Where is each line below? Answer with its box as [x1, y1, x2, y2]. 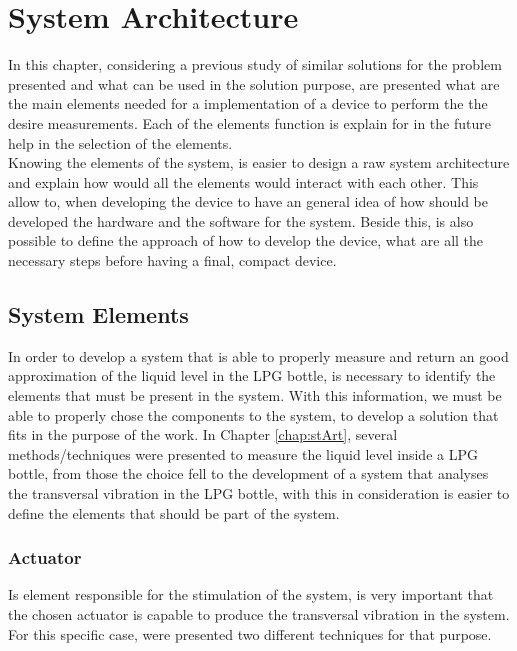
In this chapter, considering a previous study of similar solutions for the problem [8, 54, 502, 75]
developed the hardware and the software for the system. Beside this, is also [8, 210, 474, 231]
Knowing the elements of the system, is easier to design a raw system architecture [8, 152, 510, 173]
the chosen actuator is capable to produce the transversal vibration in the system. [8, 604, 510, 625]
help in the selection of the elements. [8, 132, 233, 153]
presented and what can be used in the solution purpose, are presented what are [8, 73, 500, 94]
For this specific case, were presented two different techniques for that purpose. [8, 623, 492, 644]
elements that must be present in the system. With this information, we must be [8, 385, 502, 406]
